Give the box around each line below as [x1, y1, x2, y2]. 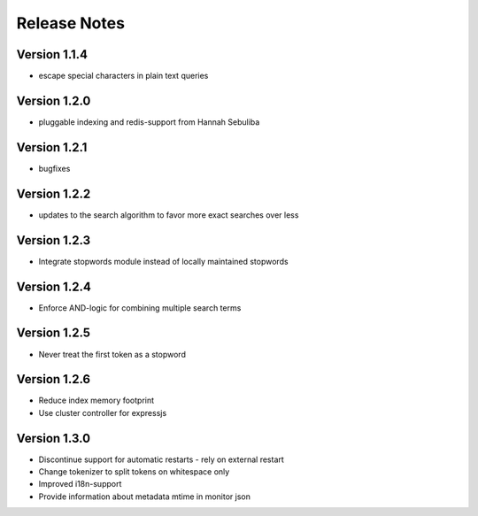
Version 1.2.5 [16, 326, 91, 341]
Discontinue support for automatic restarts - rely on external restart [38, 454, 285, 465]
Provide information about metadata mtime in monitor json [38, 491, 251, 502]
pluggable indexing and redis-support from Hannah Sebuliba [38, 116, 260, 127]
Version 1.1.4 [16, 47, 89, 62]
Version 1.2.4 [16, 279, 92, 294]
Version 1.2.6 [16, 372, 91, 387]
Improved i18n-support [38, 479, 122, 489]
